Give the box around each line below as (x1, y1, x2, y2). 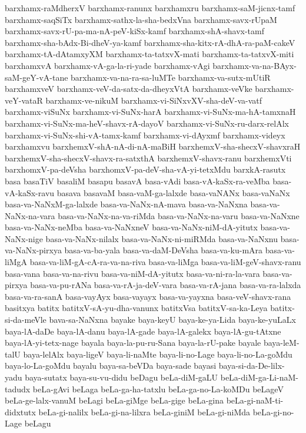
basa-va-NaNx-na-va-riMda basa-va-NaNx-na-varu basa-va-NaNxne (58, 209, 300, 222)
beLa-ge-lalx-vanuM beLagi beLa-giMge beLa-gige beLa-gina (5, 394, 224, 406)
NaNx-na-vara (5, 209, 55, 222)
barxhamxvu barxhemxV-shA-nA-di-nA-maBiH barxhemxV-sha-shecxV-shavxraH (5, 140, 301, 153)
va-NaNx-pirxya (5, 244, 62, 256)
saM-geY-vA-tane (5, 71, 68, 83)
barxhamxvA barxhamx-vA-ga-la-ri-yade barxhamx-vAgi (5, 59, 210, 71)
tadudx (5, 382, 31, 395)
